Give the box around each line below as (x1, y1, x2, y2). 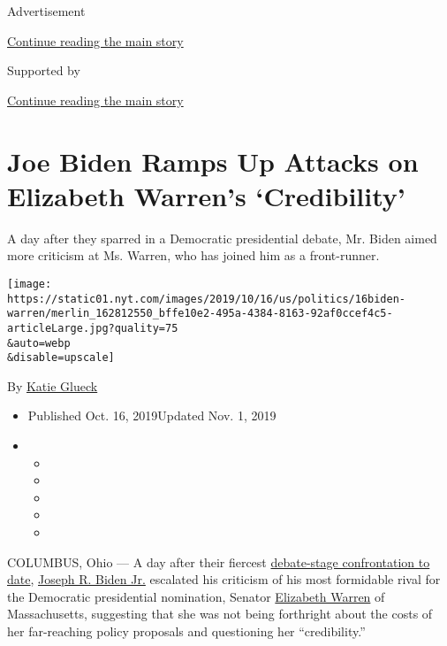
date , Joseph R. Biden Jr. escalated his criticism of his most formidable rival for (7, 570, 441, 588)
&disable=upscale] (7, 351, 115, 365)
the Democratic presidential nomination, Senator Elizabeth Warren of (7, 587, 385, 605)
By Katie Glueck (7, 376, 98, 395)
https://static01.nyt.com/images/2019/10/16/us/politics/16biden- (7, 292, 406, 305)
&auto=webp (7, 336, 71, 350)
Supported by (7, 61, 80, 80)
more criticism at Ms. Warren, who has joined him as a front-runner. (7, 246, 380, 265)
